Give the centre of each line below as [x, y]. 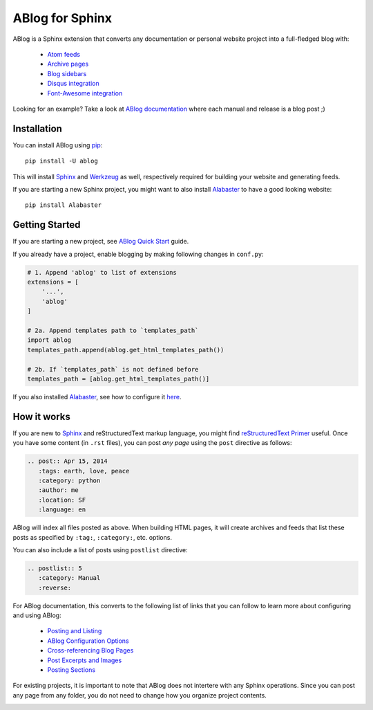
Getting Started [47, 225]
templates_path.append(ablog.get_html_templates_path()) [126, 350]
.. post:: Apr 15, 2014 [68, 461]
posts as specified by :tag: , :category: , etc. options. [93, 537]
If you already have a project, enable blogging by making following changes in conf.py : [138, 254]
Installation [37, 128]
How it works [41, 416]
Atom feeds [64, 54]
